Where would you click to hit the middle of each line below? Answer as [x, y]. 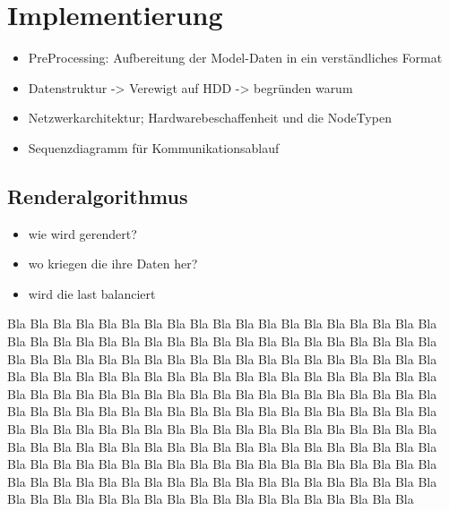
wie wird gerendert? [82, 233]
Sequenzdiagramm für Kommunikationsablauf [154, 147]
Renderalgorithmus [98, 196]
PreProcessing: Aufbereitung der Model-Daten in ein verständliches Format [235, 58]
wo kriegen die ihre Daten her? [113, 264]
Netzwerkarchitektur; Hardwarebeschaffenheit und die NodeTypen [210, 118]
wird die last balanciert [92, 293]
